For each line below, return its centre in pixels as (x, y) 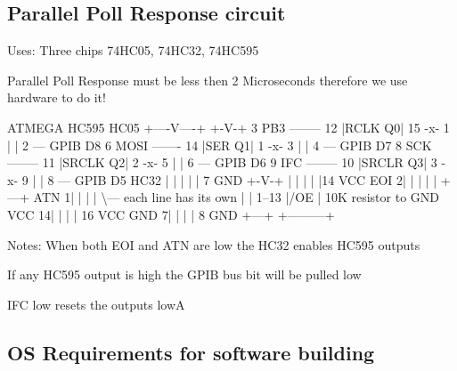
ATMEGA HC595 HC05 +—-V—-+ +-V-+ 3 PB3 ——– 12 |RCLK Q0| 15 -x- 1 (228, 127)
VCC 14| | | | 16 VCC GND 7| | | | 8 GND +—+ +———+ (171, 214)
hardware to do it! (57, 97)
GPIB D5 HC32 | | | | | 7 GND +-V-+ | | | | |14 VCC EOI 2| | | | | (256, 179)
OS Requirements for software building (191, 352)
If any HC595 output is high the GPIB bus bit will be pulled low (184, 274)
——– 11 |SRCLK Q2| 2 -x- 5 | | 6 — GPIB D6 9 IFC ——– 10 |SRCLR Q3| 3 (222, 162)
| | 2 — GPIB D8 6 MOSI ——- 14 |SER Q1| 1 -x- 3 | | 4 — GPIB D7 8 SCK (220, 145)
